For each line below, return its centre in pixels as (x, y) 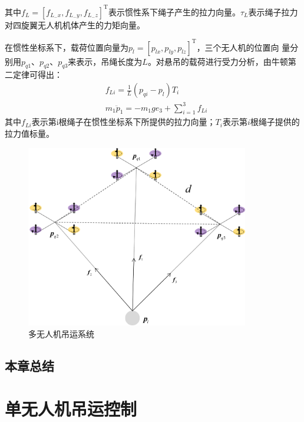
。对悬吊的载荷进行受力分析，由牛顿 (218, 61)
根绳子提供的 (275, 122)
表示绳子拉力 (273, 11)
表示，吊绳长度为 (109, 61)
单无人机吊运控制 (71, 409)
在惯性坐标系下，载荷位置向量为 (67, 47)
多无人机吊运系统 (61, 333)
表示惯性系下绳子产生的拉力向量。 (174, 11)
